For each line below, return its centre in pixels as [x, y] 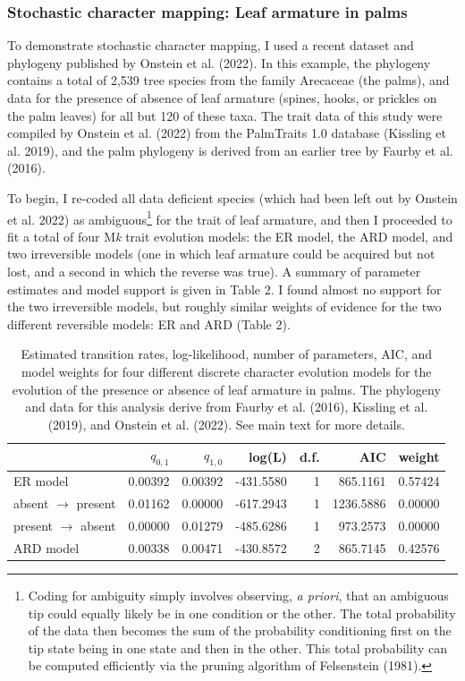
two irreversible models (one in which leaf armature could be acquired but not [221, 254]
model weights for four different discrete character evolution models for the [226, 371]
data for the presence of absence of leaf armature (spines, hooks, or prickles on [222, 98]
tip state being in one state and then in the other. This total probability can [237, 647]
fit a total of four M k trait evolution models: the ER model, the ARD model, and [230, 236]
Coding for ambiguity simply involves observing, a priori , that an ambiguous [238, 596]
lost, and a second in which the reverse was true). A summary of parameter [214, 271]
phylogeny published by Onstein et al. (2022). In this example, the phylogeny [219, 62]
